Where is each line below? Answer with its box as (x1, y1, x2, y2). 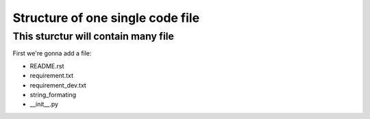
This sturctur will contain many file (12, 30, 175, 42)
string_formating (29, 90, 77, 98)
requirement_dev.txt (29, 81, 87, 89)
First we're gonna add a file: (12, 49, 92, 57)
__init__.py (29, 100, 58, 109)
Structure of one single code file (12, 10, 200, 25)
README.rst (29, 62, 64, 70)
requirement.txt (29, 72, 74, 80)
